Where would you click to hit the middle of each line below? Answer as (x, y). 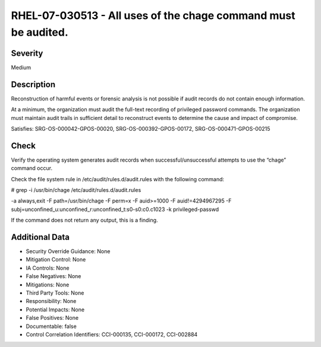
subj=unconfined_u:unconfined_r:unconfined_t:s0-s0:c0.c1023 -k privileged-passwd (115, 209)
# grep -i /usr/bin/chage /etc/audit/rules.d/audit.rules (76, 190)
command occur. (32, 168)
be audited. (40, 32)
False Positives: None (52, 318)
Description (33, 84)
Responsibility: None (51, 301)
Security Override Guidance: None (68, 251)
